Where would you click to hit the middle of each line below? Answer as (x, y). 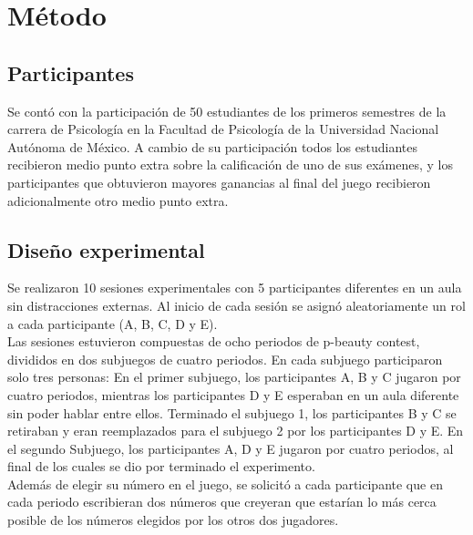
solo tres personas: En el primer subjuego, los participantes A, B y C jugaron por (234, 377)
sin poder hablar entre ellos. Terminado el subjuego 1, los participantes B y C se (232, 412)
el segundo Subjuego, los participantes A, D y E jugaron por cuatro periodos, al (231, 448)
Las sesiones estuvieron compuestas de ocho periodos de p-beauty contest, (214, 341)
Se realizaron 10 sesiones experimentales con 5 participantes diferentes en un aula (235, 288)
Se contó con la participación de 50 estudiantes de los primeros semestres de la (227, 111)
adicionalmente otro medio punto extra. (118, 200)
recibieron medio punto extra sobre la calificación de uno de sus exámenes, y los (230, 165)
